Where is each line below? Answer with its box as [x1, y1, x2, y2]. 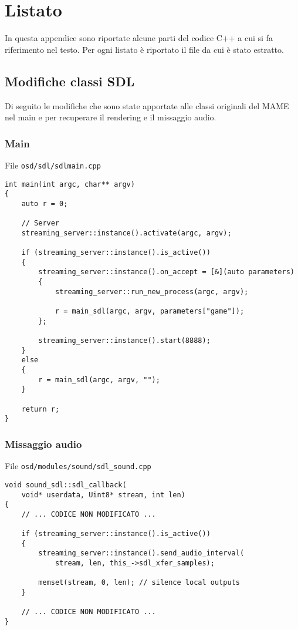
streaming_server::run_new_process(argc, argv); [55, 287, 249, 296]
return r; [21, 405, 60, 413]
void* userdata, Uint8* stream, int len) [21, 490, 185, 499]
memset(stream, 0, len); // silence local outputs [38, 578, 240, 587]
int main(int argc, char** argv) [5, 180, 135, 188]
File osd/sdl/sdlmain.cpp [5, 159, 101, 171]
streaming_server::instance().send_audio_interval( [38, 549, 245, 558]
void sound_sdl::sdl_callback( [5, 480, 127, 489]
